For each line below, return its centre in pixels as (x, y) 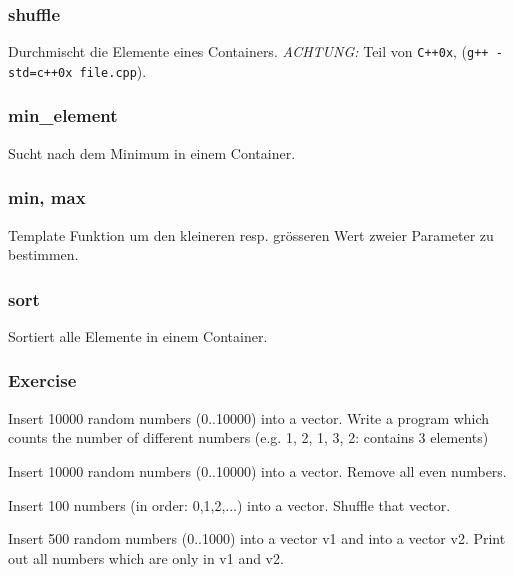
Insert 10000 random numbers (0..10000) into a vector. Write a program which (249, 417)
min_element (63, 115)
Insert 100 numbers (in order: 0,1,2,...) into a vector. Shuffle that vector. (229, 504)
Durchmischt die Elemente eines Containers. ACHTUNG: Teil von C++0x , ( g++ (248, 51)
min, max (47, 197)
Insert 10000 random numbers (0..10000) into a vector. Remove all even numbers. (257, 470)
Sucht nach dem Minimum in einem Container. (152, 152)
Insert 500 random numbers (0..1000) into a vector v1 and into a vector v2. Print (257, 538)
